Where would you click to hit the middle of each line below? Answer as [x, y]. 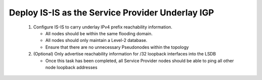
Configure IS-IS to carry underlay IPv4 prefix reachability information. [103, 27]
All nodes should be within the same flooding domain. [99, 33]
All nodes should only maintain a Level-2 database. [96, 40]
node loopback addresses [71, 67]
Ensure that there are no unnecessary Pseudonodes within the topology [117, 47]
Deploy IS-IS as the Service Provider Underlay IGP [112, 13]
